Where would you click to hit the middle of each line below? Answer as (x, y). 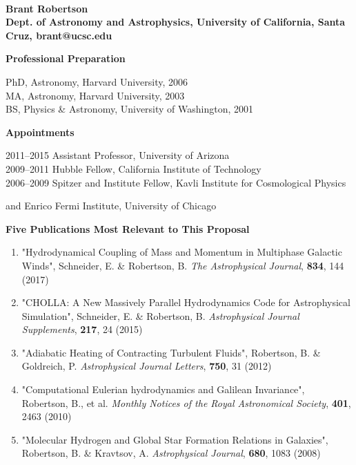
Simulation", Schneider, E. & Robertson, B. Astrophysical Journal (160, 315)
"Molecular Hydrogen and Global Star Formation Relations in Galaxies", (175, 439)
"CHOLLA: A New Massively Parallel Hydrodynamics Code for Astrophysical (186, 302)
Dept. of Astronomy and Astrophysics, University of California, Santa (176, 22)
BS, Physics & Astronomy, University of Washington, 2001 (130, 109)
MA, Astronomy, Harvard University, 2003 (95, 95)
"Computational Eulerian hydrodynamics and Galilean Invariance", (163, 389)
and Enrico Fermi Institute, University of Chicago (111, 206)
